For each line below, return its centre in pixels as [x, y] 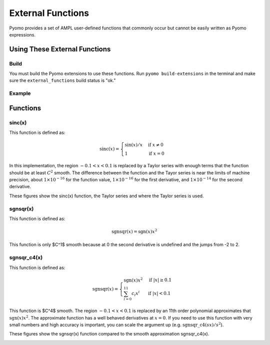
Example [20, 93]
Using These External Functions [60, 49]
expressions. [22, 34]
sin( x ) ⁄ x [134, 145]
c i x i [136, 294]
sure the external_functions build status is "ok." [62, 80]
